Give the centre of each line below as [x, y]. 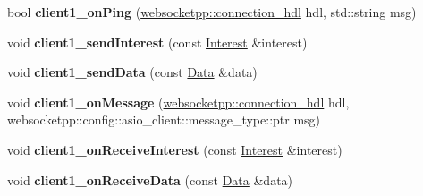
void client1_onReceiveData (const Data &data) [150, 179]
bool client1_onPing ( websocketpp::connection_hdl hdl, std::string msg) [212, 12]
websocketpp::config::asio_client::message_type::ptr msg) [164, 119]
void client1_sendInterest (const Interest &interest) [157, 42]
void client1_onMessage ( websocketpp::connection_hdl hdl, [178, 102]
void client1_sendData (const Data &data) [132, 72]
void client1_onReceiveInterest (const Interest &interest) [175, 149]
